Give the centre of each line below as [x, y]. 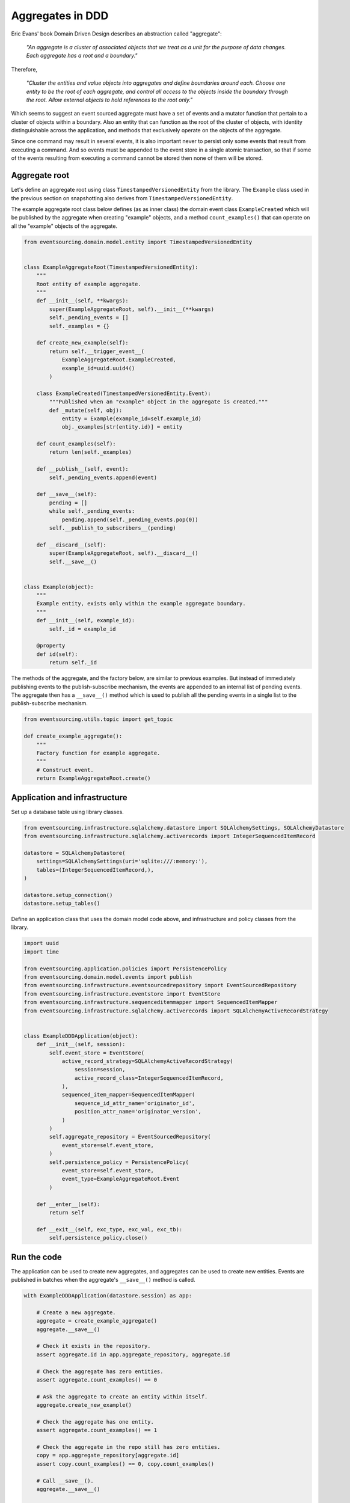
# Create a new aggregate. [76, 1312]
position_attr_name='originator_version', [138, 1112]
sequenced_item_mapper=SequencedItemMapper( [128, 1095]
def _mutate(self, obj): [86, 410]
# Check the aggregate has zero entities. [100, 1371]
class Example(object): [59, 587]
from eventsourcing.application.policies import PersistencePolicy [125, 969]
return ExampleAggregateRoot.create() [94, 778]
